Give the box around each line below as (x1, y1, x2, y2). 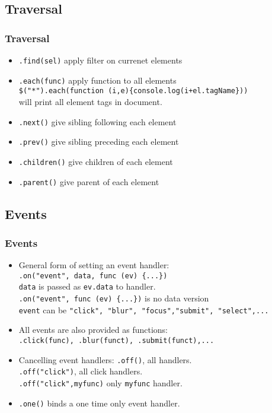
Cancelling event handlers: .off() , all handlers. (18, 353, 192, 366)
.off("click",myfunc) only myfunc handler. (18, 376, 183, 389)
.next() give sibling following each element (18, 115, 177, 128)
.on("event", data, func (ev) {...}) (18, 271, 168, 280)
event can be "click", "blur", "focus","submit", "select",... (18, 303, 269, 316)
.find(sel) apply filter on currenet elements (18, 54, 183, 66)
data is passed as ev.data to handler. (18, 280, 156, 293)
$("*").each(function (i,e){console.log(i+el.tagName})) (18, 87, 248, 96)
